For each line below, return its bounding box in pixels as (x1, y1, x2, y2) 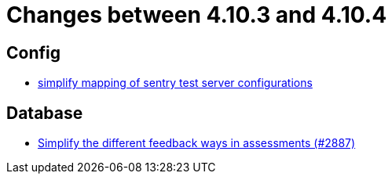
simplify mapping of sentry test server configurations (38, 76, 313, 90)
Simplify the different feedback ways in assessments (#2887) (38, 136, 356, 150)
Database (6, 103, 83, 123)
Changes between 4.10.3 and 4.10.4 (6, 2, 387, 28)
